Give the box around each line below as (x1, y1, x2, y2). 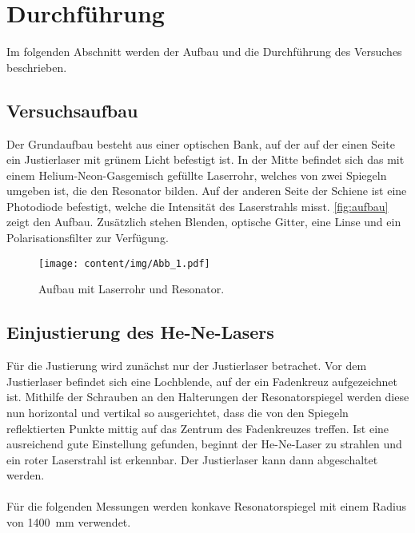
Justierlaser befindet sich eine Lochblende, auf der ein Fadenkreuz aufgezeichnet (6, 372, 398, 389)
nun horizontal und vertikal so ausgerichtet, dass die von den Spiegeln (6, 404, 349, 420)
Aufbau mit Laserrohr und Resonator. (38, 280, 225, 297)
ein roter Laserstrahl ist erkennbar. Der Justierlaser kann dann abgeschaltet (6, 451, 378, 467)
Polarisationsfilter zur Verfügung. (6, 229, 169, 246)
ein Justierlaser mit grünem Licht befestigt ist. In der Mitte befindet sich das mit (6, 151, 405, 168)
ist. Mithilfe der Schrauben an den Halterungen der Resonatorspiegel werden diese (6, 388, 409, 405)
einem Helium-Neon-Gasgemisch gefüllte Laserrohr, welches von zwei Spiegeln (6, 166, 387, 183)
